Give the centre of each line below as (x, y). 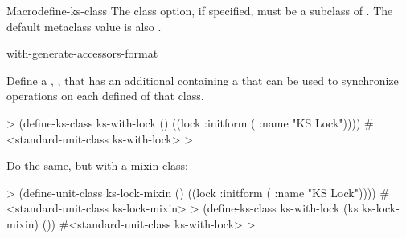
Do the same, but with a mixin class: (97, 165)
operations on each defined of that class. (105, 96)
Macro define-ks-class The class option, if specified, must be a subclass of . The (200, 10)
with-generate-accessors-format (82, 53)
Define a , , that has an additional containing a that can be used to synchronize (203, 80)
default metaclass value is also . (84, 26)
